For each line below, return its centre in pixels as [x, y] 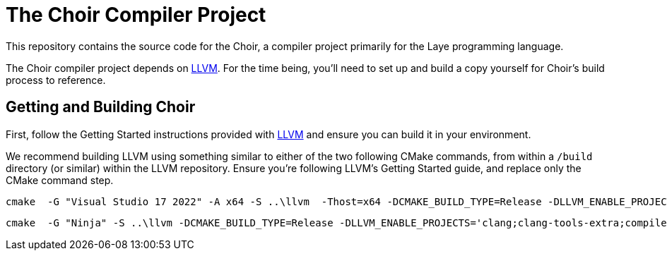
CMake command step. [60, 180]
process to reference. [56, 80]
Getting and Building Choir [101, 107]
